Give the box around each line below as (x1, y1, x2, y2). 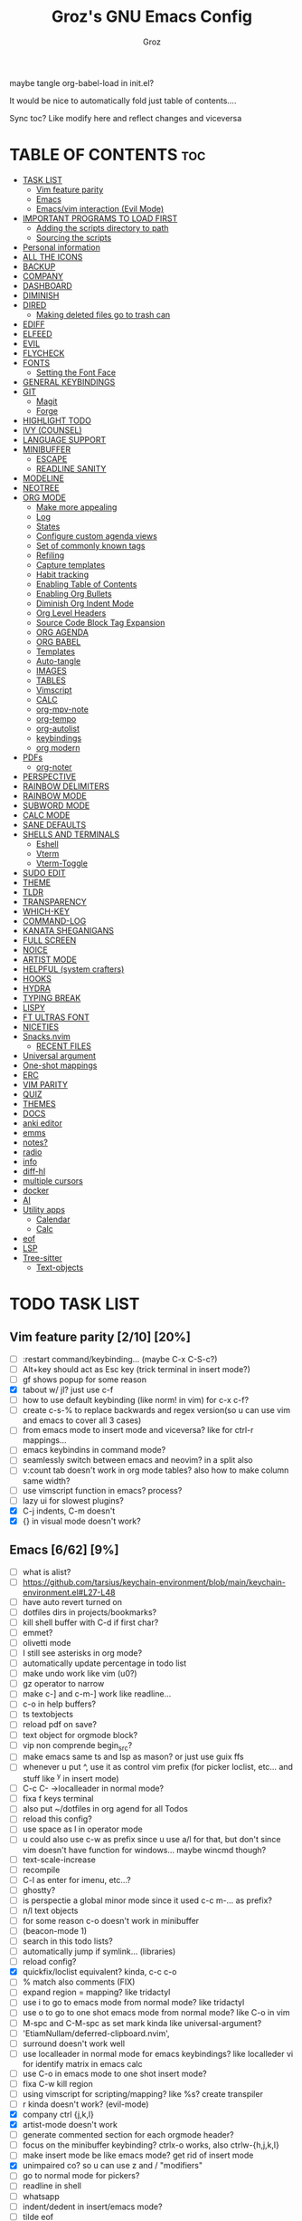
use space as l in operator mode (22, 1823, 143, 1835)
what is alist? (22, 1566, 71, 1577)
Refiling (35, 550, 65, 561)
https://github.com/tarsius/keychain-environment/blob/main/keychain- (22, 1576, 287, 1587)
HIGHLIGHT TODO (22, 415, 92, 426)
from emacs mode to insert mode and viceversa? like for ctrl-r (22, 1425, 254, 1436)
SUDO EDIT (22, 867, 66, 878)
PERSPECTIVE (22, 771, 77, 782)
